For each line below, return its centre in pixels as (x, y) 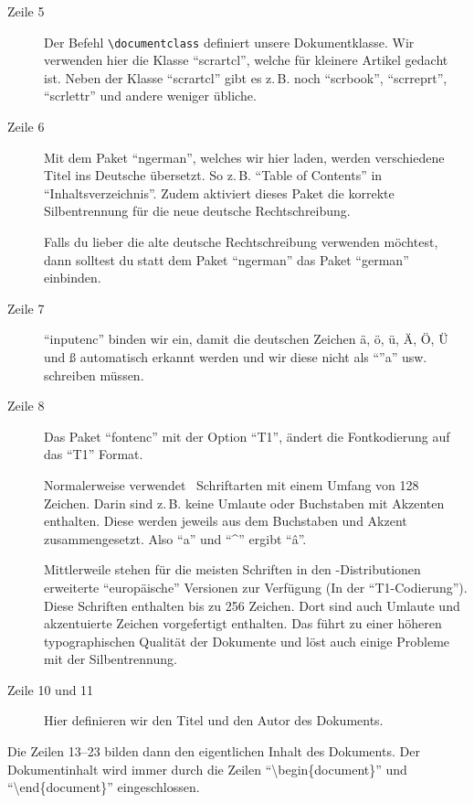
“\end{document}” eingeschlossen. (104, 787)
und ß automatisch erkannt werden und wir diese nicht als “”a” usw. (236, 356)
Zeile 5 (26, 11)
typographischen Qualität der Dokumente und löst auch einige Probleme (247, 641)
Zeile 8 (26, 406)
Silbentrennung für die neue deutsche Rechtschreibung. (197, 211)
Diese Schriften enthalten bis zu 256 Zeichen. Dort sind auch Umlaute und (252, 605)
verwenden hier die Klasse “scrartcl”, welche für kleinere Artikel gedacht (246, 60)
